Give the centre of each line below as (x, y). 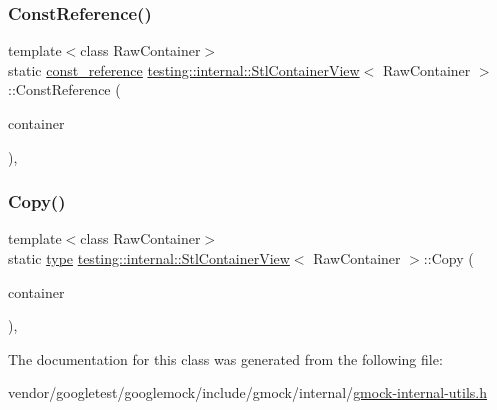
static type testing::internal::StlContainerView (149, 258)
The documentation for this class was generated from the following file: (225, 358)
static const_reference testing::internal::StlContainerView (184, 69)
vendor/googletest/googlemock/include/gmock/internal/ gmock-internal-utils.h (248, 392)
